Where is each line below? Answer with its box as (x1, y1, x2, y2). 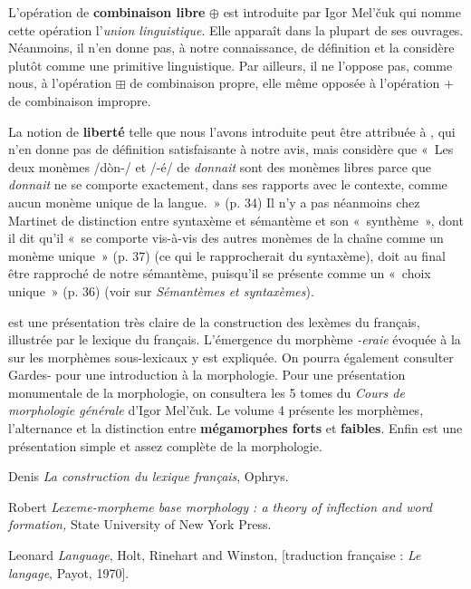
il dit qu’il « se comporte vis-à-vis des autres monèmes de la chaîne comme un (8, 228, 444, 247)
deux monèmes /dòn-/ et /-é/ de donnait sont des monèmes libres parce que (8, 157, 431, 176)
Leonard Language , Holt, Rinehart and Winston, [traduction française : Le (8, 546, 421, 565)
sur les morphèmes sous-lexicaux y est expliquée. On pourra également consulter (8, 347, 454, 366)
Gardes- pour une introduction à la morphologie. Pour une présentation (8, 365, 406, 384)
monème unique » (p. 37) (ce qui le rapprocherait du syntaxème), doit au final (8, 246, 446, 265)
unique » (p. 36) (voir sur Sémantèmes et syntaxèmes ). (8, 281, 314, 300)
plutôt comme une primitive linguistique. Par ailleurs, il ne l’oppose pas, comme (8, 55, 453, 74)
